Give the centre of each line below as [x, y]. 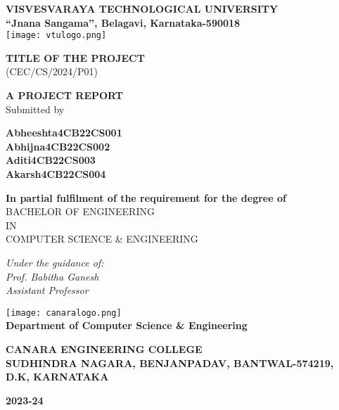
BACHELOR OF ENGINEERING [80, 211]
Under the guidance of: [55, 262]
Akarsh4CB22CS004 [56, 174]
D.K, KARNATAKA [57, 377]
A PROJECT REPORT [65, 95]
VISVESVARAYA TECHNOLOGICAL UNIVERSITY [142, 8]
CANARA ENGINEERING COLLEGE [104, 349]
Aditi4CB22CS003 [51, 160]
